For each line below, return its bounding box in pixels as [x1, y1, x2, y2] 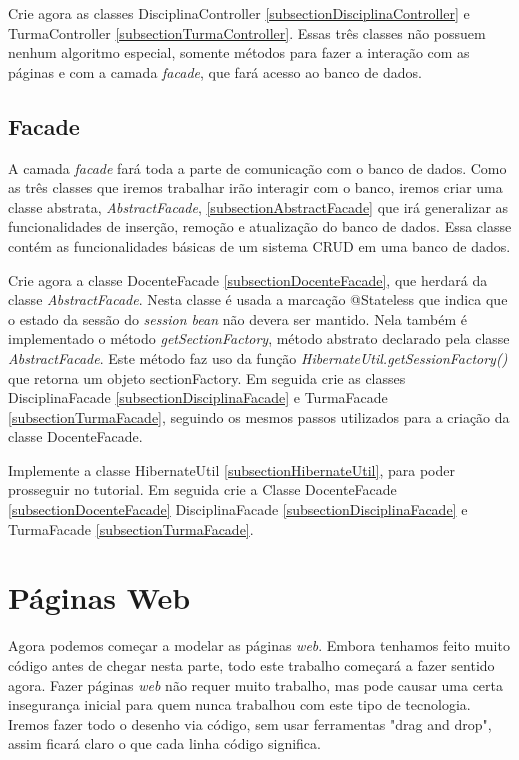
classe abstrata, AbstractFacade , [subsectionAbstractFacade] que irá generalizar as [8, 196, 509, 217]
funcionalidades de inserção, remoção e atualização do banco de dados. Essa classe [8, 216, 512, 237]
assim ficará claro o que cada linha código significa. [8, 733, 321, 754]
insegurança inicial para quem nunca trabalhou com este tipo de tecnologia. [8, 694, 471, 715]
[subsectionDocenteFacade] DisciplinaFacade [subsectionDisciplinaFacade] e [8, 499, 468, 520]
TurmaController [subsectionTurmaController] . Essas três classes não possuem [8, 22, 486, 43]
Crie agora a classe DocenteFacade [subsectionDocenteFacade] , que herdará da [8, 269, 488, 290]
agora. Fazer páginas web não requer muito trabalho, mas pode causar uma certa [8, 674, 504, 695]
